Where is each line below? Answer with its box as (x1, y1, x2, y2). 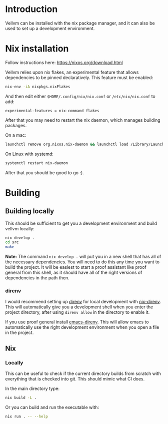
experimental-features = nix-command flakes (5, 108, 99, 113)
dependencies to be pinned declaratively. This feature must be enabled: (5, 74, 153, 81)
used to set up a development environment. (5, 25, 95, 31)
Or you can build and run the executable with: (5, 404, 99, 410)
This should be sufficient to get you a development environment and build (5, 220, 157, 226)
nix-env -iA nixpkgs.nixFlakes (5, 84, 70, 89)
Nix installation (5, 43, 69, 55)
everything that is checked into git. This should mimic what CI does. (5, 376, 145, 382)
